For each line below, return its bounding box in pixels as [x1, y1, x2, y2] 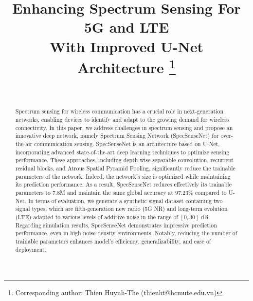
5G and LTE [84, 17, 169, 37]
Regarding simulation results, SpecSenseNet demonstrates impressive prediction [15, 221, 217, 229]
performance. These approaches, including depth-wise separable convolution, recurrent [15, 156, 234, 164]
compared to [195, 188, 227, 196]
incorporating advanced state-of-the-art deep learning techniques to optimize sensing [15, 148, 230, 156]
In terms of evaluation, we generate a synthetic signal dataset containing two [28, 196, 223, 205]
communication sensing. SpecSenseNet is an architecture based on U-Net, [34, 140, 220, 148]
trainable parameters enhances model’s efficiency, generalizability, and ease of [15, 237, 211, 245]
